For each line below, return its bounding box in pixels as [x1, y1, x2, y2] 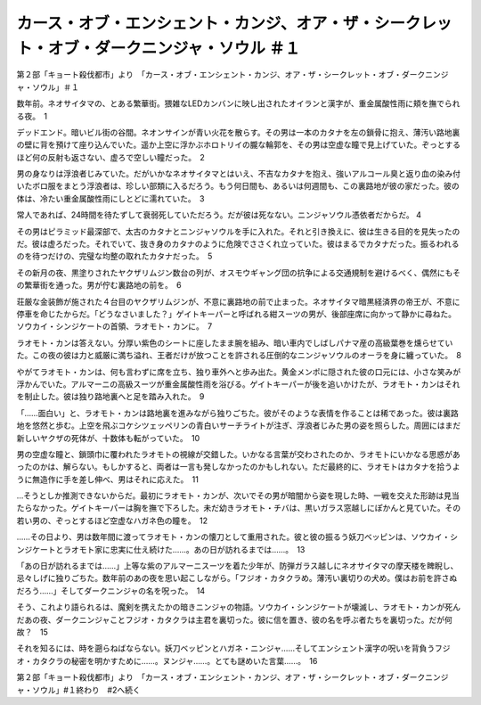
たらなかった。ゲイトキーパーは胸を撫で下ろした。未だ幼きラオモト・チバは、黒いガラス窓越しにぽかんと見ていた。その [16, 503, 461, 513]
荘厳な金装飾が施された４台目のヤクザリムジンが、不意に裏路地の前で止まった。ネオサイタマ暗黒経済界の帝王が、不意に [16, 296, 461, 307]
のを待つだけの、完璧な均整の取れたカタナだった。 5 [16, 250, 213, 262]
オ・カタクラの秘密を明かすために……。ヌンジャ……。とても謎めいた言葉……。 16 [16, 655, 318, 666]
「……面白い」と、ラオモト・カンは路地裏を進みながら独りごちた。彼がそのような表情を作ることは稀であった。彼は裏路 [16, 407, 459, 418]
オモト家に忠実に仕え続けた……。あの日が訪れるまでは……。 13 [70, 544, 306, 554]
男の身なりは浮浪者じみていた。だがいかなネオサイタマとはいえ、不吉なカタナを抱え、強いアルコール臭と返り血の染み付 [16, 168, 461, 179]
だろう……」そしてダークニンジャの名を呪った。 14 [16, 585, 205, 596]
